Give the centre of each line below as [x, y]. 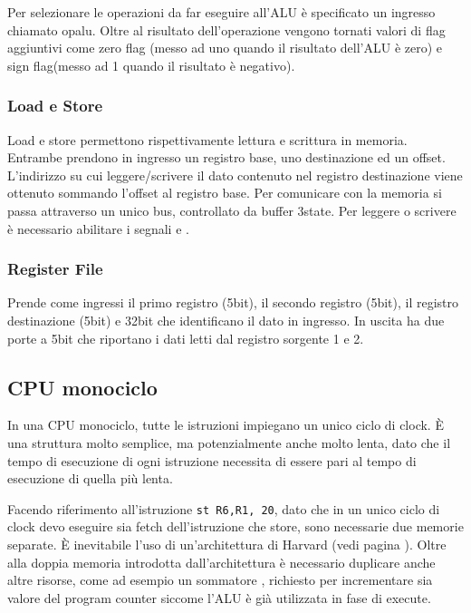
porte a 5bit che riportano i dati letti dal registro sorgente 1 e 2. [186, 338]
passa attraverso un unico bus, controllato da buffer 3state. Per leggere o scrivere [232, 210]
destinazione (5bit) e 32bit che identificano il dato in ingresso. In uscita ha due [226, 320]
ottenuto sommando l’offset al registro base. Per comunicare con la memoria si [225, 193]
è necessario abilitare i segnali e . [98, 228]
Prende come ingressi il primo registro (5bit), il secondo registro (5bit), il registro [233, 302]
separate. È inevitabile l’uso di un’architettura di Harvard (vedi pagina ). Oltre [227, 544]
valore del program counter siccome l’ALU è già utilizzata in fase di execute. [219, 597]
